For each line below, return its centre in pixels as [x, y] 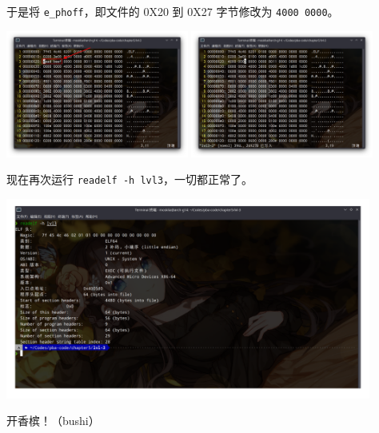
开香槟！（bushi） [53, 421]
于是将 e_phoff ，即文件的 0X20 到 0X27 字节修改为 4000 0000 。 [173, 11]
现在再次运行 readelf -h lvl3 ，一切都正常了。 [130, 179]
